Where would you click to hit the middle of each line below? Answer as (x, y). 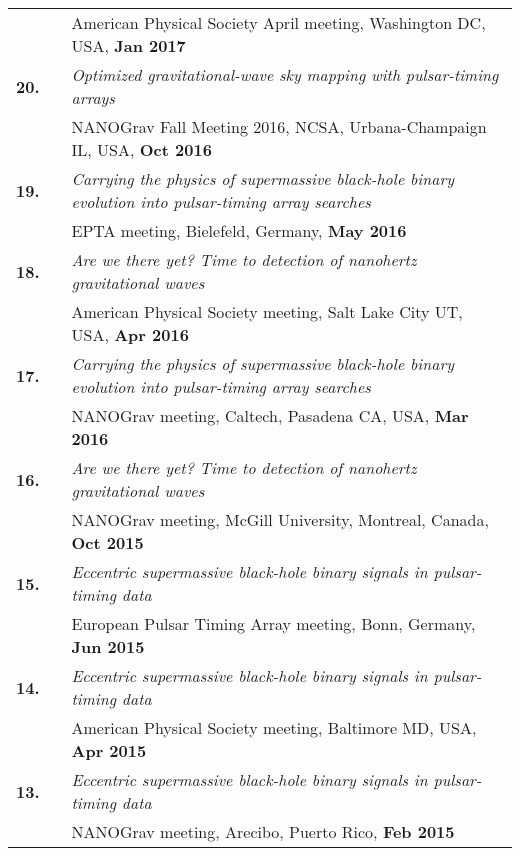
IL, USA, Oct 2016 (141, 149)
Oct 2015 (107, 542)
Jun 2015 (108, 646)
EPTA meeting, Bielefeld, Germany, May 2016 (239, 230)
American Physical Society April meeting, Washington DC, (278, 22)
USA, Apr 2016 (130, 334)
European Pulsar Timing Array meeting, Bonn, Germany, (273, 623)
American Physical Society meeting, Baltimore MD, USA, (274, 727)
